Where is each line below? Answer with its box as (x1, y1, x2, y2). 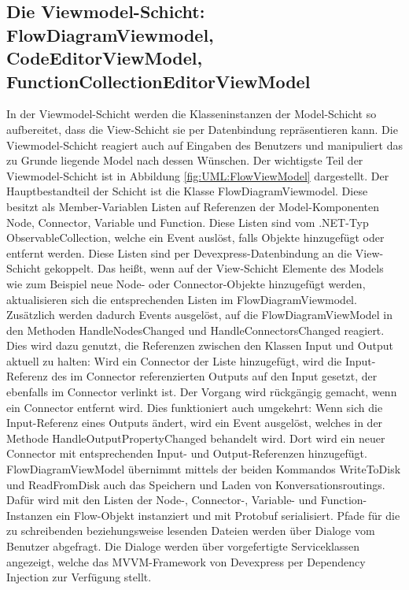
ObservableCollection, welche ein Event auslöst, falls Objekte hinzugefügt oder (6, 229, 385, 246)
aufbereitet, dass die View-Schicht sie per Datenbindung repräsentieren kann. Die (6, 121, 398, 137)
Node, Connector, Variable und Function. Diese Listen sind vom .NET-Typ (6, 213, 369, 230)
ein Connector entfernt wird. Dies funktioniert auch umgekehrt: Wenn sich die (6, 399, 383, 415)
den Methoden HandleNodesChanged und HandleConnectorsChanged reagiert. (6, 321, 385, 338)
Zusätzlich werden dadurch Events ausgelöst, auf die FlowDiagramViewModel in (6, 306, 393, 323)
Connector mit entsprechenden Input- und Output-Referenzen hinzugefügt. (6, 445, 367, 462)
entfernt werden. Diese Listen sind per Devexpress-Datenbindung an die (6, 244, 352, 261)
